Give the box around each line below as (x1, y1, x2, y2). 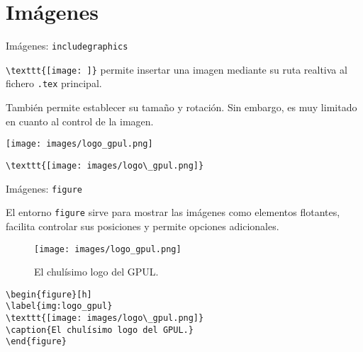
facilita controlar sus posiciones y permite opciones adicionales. (6, 218, 279, 233)
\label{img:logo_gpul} (6, 301, 113, 312)
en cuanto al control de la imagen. (6, 113, 154, 128)
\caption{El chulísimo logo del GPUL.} (6, 324, 194, 335)
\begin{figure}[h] (6, 289, 92, 300)
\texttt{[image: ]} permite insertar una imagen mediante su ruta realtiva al (6, 62, 347, 76)
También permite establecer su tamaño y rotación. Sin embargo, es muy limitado (6, 100, 357, 115)
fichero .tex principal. (6, 76, 102, 91)
